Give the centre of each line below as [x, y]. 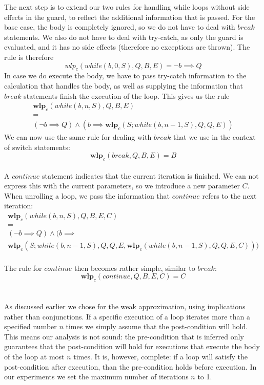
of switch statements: [37, 147]
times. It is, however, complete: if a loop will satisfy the [161, 357]
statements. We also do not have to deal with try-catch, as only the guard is [124, 37]
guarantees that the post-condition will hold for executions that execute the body [132, 346]
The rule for [23, 268]
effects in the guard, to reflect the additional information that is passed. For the [130, 17]
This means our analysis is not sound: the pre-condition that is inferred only [124, 336]
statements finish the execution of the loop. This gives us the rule [127, 95]
